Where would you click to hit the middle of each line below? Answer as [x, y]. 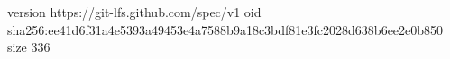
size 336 [29, 47]
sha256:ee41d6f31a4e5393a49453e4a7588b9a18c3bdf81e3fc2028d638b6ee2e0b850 [225, 29]
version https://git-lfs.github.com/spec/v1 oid [134, 12]
